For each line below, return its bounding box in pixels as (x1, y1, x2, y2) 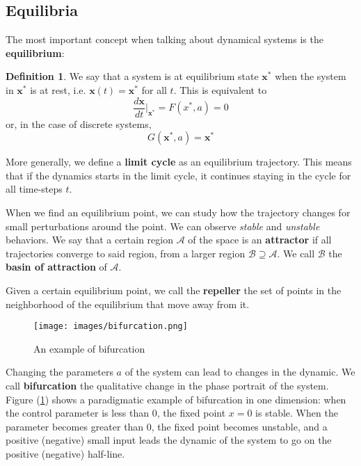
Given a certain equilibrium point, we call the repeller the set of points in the (6, 282, 342, 297)
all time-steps (6, 182, 63, 196)
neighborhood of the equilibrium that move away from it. (6, 296, 250, 311)
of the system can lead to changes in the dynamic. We (125, 364, 355, 379)
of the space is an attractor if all (188, 232, 332, 247)
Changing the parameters (6, 364, 113, 379)
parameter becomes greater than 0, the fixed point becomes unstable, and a (6, 419, 328, 433)
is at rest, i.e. (30, 82, 86, 97)
